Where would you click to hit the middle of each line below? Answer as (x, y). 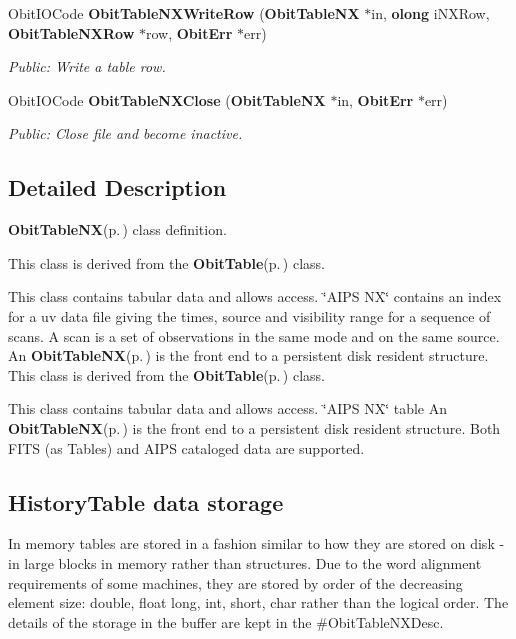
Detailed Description (117, 187)
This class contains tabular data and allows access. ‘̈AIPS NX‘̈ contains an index (255, 296)
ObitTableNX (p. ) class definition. (117, 229)
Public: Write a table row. (87, 66)
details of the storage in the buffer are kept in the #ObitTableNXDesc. (226, 621)
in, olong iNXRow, (430, 13)
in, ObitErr (375, 99)
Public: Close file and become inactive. (125, 133)
